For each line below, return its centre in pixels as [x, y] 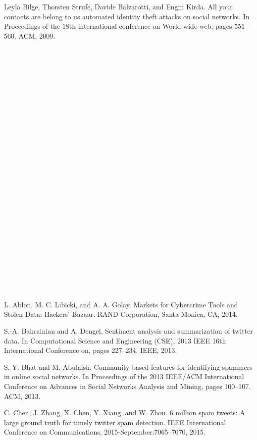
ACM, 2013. [22, 396]
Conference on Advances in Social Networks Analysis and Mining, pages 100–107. [128, 386]
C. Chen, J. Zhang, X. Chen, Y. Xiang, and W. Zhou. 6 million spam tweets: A [125, 413]
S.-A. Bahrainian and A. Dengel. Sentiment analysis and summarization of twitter [128, 331]
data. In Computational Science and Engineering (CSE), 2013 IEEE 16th [115, 340]
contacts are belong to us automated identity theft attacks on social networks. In [127, 16]
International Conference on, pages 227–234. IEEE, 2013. [91, 350]
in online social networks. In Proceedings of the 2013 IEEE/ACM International [124, 376]
